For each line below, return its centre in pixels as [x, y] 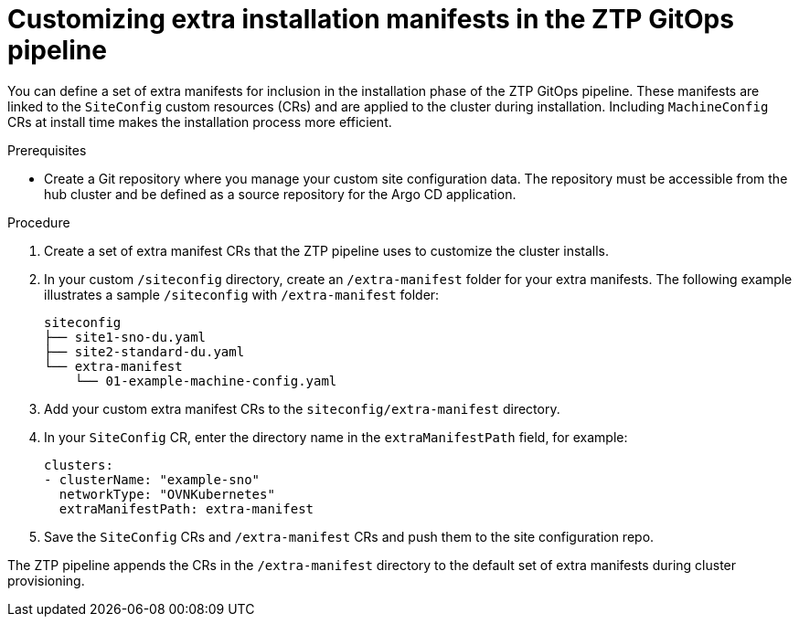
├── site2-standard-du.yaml [144, 351]
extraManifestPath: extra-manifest [186, 508]
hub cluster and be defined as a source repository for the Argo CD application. [280, 194]
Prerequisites [47, 150]
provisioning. [46, 580]
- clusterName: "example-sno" [152, 479]
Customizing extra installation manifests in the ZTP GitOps [371, 19]
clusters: [79, 465]
